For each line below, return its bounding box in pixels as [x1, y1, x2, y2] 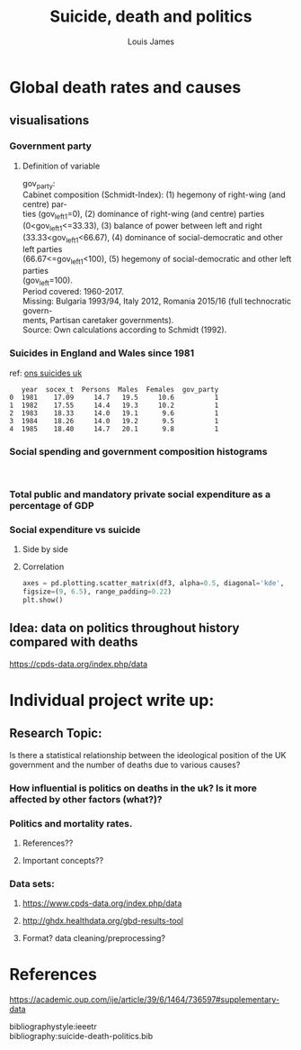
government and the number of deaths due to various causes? [9, 759, 241, 770]
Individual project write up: [9, 690, 215, 711]
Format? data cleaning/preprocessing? [22, 933, 166, 944]
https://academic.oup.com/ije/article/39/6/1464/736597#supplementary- [9, 994, 280, 1005]
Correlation [22, 561, 65, 573]
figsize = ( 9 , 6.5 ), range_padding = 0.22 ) [22, 587, 173, 596]
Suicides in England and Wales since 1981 [9, 347, 195, 359]
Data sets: [9, 877, 56, 890]
